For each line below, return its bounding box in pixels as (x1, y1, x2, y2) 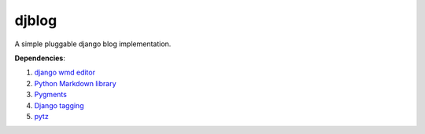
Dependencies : (14, 53, 66, 63)
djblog (14, 12, 57, 29)
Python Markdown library (34, 78, 117, 88)
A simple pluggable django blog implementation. (14, 39, 172, 49)
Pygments (34, 90, 67, 100)
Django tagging (34, 100, 84, 110)
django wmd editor (34, 67, 96, 78)
